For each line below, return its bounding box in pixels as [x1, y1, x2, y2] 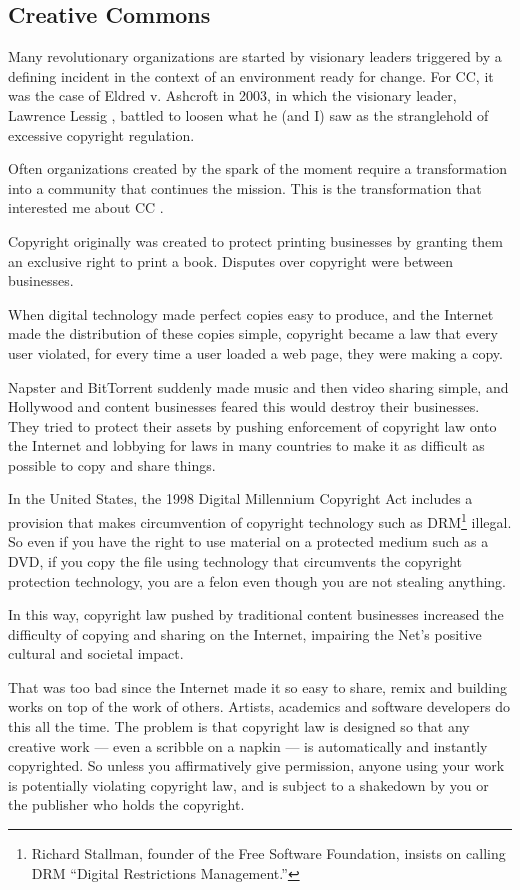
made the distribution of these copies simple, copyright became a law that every [8, 323, 498, 344]
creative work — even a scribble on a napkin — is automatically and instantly [8, 735, 488, 756]
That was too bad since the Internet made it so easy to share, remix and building [8, 676, 508, 697]
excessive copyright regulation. [8, 124, 195, 145]
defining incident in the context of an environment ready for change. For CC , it [8, 65, 494, 86]
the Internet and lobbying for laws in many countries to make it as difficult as [8, 435, 485, 456]
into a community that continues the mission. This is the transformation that [8, 177, 482, 198]
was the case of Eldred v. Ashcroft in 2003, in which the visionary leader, [8, 85, 457, 106]
